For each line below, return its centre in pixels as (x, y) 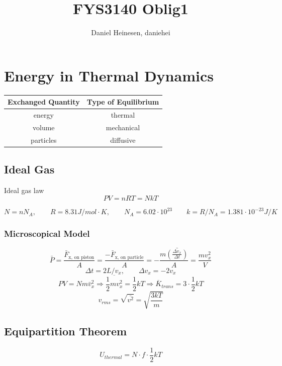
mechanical (123, 127)
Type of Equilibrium (123, 102)
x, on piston (81, 257)
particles (44, 140)
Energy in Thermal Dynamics (109, 75)
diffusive (123, 140)
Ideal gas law (24, 190)
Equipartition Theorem (66, 331)
